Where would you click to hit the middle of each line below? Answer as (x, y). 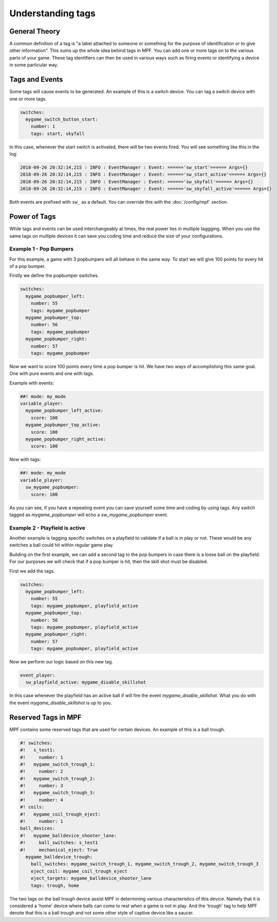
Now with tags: (25, 459)
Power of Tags (33, 217)
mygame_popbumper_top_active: (63, 425)
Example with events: (32, 383)
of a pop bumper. (27, 266)
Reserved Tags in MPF (45, 717)
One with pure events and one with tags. (52, 374)
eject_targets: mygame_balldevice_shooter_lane (91, 878)
